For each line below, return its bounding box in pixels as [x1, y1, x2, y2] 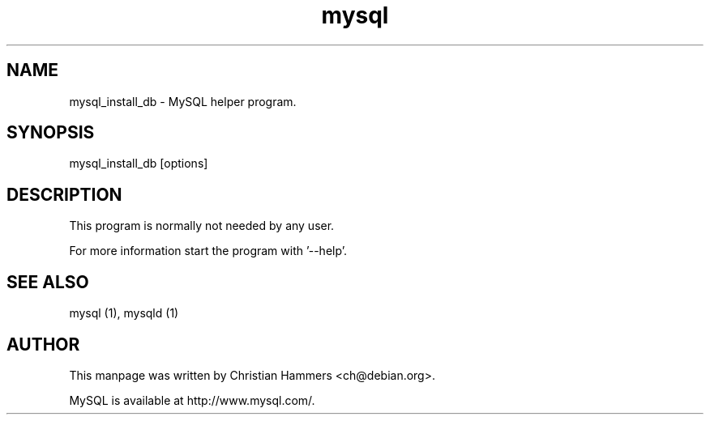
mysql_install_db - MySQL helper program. [69, 94, 297, 108]
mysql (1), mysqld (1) [69, 306, 179, 321]
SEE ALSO [6, 271, 89, 292]
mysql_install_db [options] [69, 156, 208, 171]
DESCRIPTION [6, 184, 122, 205]
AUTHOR [6, 334, 80, 355]
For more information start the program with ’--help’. [69, 244, 347, 258]
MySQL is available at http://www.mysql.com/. [69, 393, 315, 407]
